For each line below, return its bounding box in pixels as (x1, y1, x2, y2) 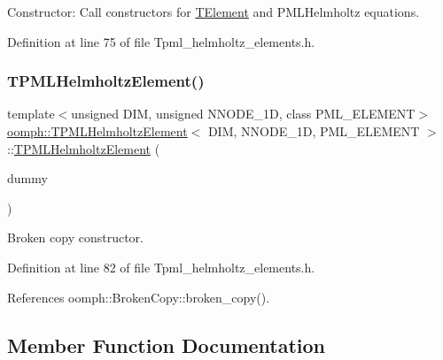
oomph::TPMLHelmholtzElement (7, 122, 188, 140)
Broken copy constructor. (7, 228, 144, 247)
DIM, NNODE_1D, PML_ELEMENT (207, 122, 420, 140)
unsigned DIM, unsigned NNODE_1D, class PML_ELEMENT (71, 104, 416, 123)
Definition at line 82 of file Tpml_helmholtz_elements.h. (7, 257, 315, 276)
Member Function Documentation (7, 331, 326, 358)
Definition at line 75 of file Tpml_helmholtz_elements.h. (7, 32, 315, 50)
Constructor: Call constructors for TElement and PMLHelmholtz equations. (7, 3, 420, 20)
